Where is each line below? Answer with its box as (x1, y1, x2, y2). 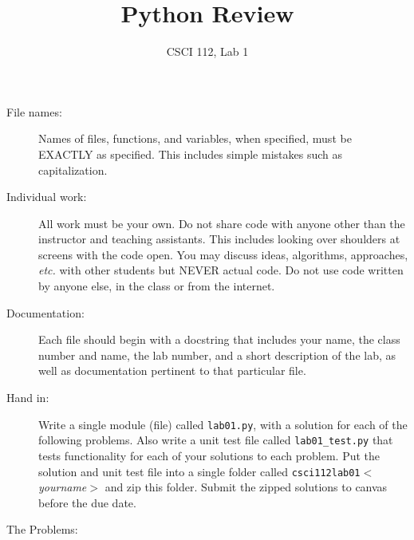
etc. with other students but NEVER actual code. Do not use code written (38, 262, 404, 278)
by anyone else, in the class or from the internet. (38, 278, 275, 294)
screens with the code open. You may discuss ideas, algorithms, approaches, (38, 246, 408, 262)
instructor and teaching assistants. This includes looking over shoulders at (38, 231, 400, 247)
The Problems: (6, 521, 78, 538)
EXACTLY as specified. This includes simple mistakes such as (38, 145, 342, 162)
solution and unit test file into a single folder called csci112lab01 (38, 463, 361, 479)
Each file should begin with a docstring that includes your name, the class (38, 331, 400, 348)
